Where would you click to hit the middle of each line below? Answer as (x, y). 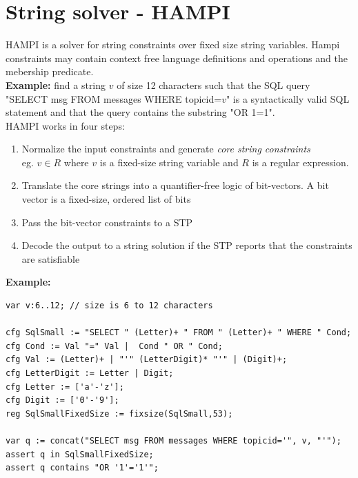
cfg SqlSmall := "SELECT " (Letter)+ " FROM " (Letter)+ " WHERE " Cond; (179, 333)
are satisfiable (51, 258)
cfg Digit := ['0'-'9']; (62, 400)
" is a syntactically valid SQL (288, 98)
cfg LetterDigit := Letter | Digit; (90, 373)
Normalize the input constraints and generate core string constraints (166, 149)
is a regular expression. (300, 162)
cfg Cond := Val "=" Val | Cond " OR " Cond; (114, 346)
